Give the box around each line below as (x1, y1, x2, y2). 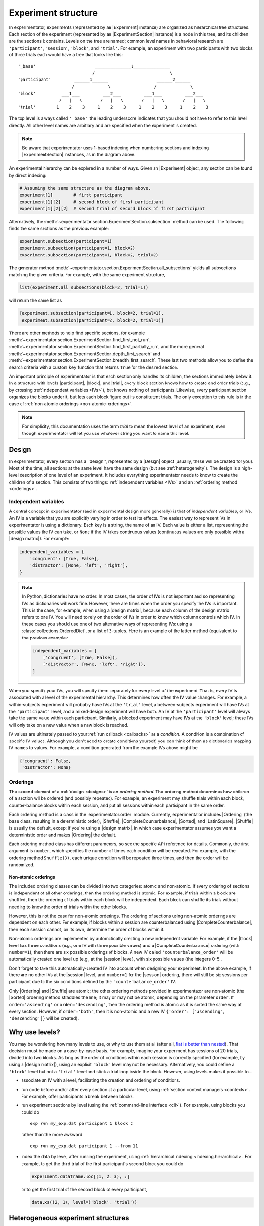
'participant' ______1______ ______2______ (18, 77, 191, 83)
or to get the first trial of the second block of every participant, (21, 1186, 148, 1192)
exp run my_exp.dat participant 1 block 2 (30, 1121, 133, 1126)
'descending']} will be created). (9, 1015, 79, 1021)
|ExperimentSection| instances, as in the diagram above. (22, 152, 136, 157)
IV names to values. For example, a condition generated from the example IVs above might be (9, 744, 198, 750)
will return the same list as (9, 297, 62, 304)
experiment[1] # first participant (19, 192, 123, 198)
